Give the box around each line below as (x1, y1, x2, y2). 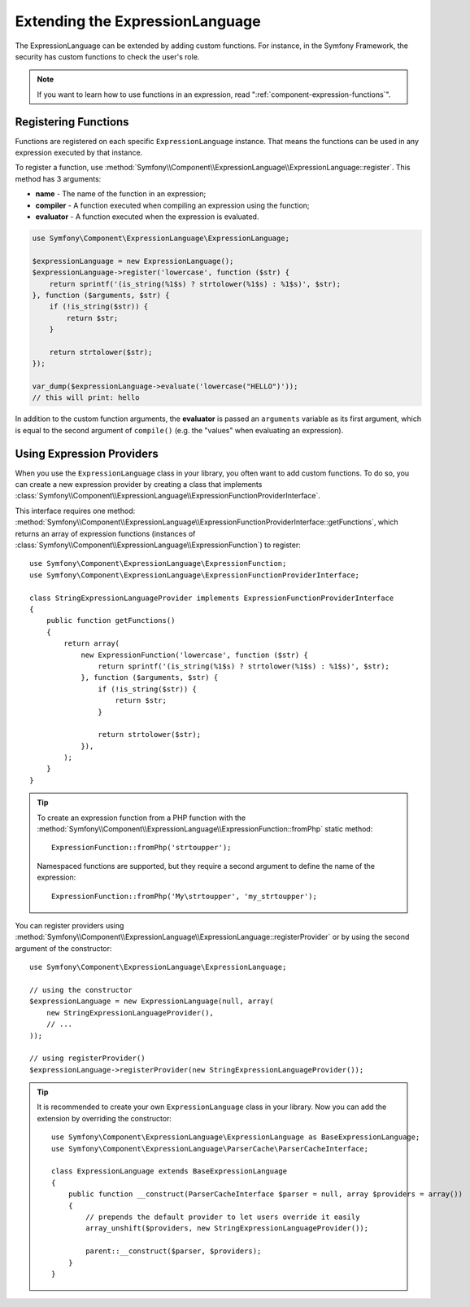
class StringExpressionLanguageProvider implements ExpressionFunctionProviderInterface (29, 593, 394, 603)
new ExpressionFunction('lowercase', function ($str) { (81, 650, 308, 660)
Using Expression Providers (15, 446, 159, 460)
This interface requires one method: (15, 506, 136, 515)
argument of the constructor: (15, 943, 112, 953)
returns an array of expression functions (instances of (15, 529, 196, 538)
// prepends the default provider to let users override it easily (85, 1212, 360, 1221)
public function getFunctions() (46, 616, 176, 625)
